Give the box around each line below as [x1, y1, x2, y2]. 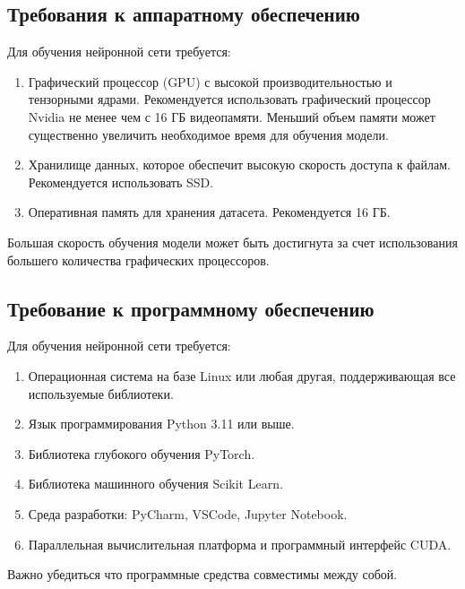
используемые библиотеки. [28, 384, 174, 403]
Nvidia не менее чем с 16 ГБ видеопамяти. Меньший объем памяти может [28, 107, 435, 126]
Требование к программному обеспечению [7, 294, 375, 322]
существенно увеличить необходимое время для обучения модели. [28, 125, 389, 143]
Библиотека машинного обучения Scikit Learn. [28, 474, 283, 493]
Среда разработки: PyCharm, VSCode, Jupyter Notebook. [28, 504, 348, 523]
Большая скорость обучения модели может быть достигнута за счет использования [7, 232, 458, 251]
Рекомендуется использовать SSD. [28, 172, 214, 191]
